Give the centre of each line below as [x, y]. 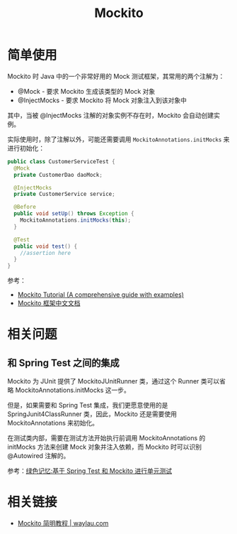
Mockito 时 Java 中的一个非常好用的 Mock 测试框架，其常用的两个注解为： [116, 76]
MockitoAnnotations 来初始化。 [53, 423]
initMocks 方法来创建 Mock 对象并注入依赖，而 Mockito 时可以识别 [105, 447]
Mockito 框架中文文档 [49, 303]
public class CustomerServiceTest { [61, 161]
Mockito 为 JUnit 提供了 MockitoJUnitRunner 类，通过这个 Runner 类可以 [114, 381]
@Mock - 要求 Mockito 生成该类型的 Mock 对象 [86, 91]
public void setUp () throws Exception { [74, 214]
